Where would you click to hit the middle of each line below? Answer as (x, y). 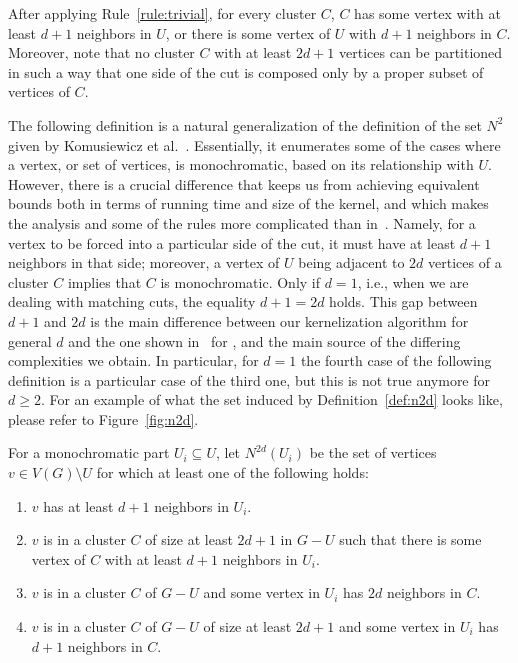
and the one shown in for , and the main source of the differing (264, 340)
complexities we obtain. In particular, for (133, 360)
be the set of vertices (373, 452)
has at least (78, 505)
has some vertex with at (427, 13)
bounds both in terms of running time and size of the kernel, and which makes (248, 203)
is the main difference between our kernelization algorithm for (279, 320)
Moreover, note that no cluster (101, 52)
